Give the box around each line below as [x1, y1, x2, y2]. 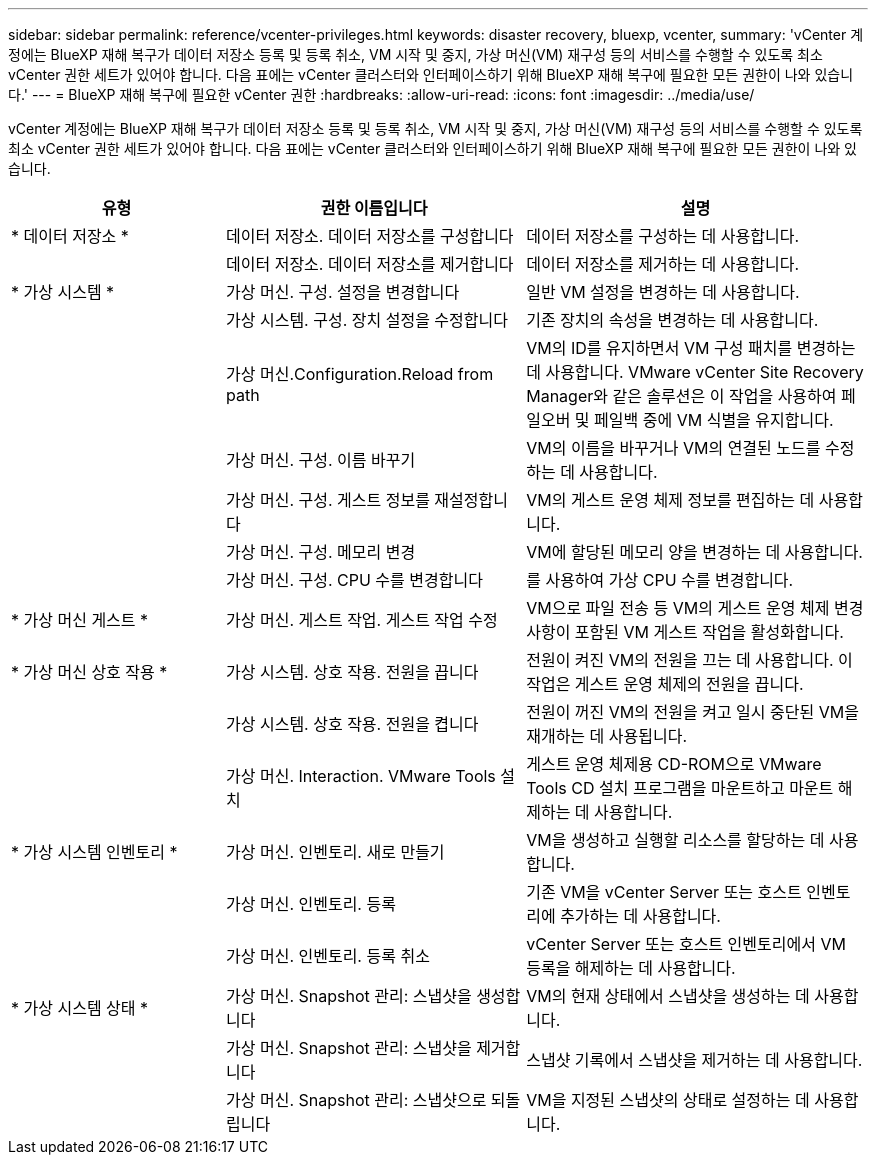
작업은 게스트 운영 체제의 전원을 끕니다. [526, 674, 804, 694]
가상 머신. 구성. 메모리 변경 [226, 542, 416, 562]
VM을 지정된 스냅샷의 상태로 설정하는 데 [526, 1090, 810, 1110]
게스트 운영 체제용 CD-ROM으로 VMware [526, 754, 822, 774]
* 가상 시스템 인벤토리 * [11, 842, 178, 862]
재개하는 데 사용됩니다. [526, 726, 687, 746]
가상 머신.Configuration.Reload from [226, 364, 494, 384]
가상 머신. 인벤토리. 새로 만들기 [226, 842, 445, 862]
